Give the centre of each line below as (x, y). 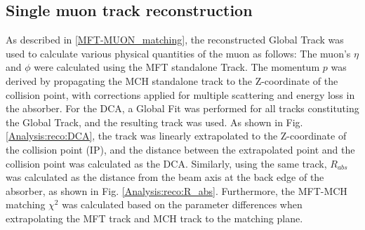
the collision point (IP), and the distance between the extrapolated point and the (180, 149)
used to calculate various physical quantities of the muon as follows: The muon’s (178, 53)
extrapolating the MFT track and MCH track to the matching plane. (154, 218)
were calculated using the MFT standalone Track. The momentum (177, 67)
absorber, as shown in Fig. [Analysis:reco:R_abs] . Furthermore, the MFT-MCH (177, 190)
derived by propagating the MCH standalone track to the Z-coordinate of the (172, 80)
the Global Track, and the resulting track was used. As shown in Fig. (154, 122)
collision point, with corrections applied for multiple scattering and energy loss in (180, 94)
